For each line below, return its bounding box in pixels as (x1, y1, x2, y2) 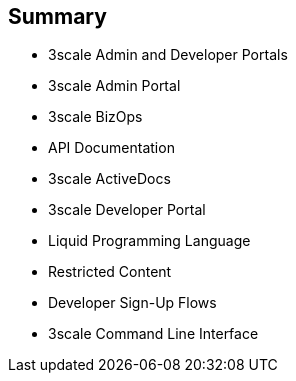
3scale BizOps (48, 108, 143, 126)
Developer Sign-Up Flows (48, 294, 217, 312)
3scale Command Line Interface (48, 325, 259, 343)
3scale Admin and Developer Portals (48, 46, 288, 64)
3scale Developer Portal (48, 201, 206, 219)
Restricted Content (48, 263, 172, 281)
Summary (8, 4, 107, 29)
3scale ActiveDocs (48, 170, 171, 188)
